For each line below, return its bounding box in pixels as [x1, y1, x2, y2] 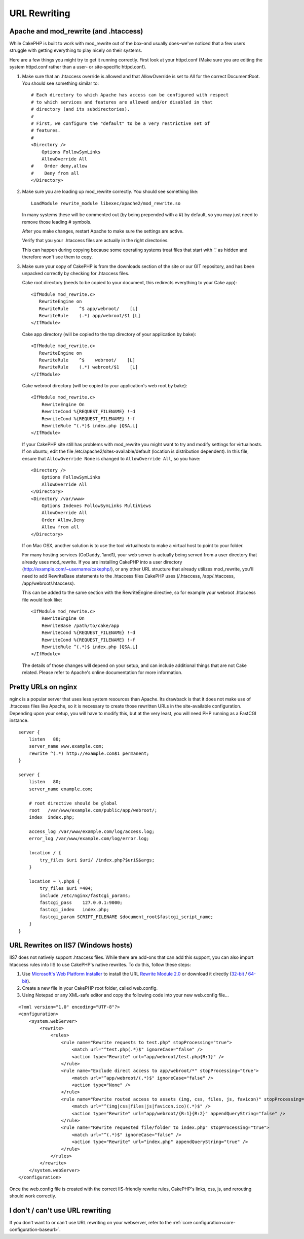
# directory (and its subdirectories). [31, 107, 130, 112]
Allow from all [41, 524, 80, 530]
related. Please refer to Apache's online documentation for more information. [22, 669, 182, 676]
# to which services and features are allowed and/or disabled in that [31, 99, 213, 105]
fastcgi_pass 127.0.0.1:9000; [40, 899, 123, 906]
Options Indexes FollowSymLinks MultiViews [41, 503, 151, 509]
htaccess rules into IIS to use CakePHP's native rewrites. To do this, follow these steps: [9, 961, 191, 967]
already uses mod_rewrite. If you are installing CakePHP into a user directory [22, 559, 182, 565]
